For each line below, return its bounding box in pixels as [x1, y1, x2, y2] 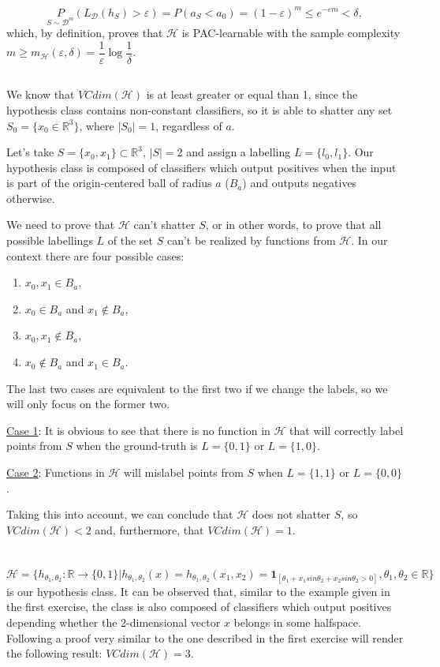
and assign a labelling [186, 144, 291, 160]
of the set [107, 232, 154, 249]
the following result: [6, 645, 103, 661]
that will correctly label [289, 422, 404, 438]
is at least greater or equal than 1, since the [146, 86, 358, 103]
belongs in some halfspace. [233, 613, 361, 630]
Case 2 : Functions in [6, 464, 105, 481]
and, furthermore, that [95, 521, 204, 538]
